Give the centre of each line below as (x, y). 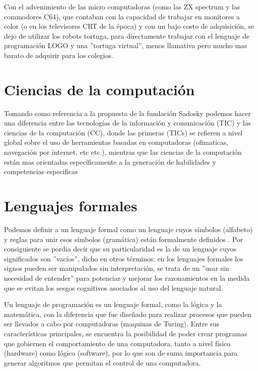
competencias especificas (41, 171)
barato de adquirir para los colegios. (59, 55)
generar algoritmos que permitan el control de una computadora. (102, 362)
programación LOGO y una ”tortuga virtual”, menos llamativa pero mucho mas (126, 45)
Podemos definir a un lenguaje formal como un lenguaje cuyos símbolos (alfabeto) (129, 229)
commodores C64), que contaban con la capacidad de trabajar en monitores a (122, 16)
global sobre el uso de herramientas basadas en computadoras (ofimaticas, (116, 142)
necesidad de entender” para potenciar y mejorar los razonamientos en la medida (127, 278)
